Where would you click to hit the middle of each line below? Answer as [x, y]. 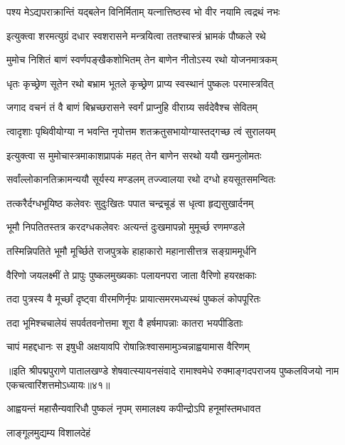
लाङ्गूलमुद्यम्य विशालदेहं [49, 432]
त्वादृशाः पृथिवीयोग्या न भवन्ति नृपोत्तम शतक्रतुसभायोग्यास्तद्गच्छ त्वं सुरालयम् [141, 131]
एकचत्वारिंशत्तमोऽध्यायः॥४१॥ [58, 384]
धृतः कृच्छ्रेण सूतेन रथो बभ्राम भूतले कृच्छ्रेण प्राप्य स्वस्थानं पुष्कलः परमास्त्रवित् [140, 83]
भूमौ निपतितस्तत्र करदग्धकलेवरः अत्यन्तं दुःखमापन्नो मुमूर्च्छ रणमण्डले [126, 227]
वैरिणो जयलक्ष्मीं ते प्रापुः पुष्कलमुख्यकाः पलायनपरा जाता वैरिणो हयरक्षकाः [132, 274]
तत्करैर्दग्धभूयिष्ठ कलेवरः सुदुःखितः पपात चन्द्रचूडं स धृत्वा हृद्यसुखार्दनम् [130, 203]
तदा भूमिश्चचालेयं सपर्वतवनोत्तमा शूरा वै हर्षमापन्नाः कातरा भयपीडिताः [125, 322]
